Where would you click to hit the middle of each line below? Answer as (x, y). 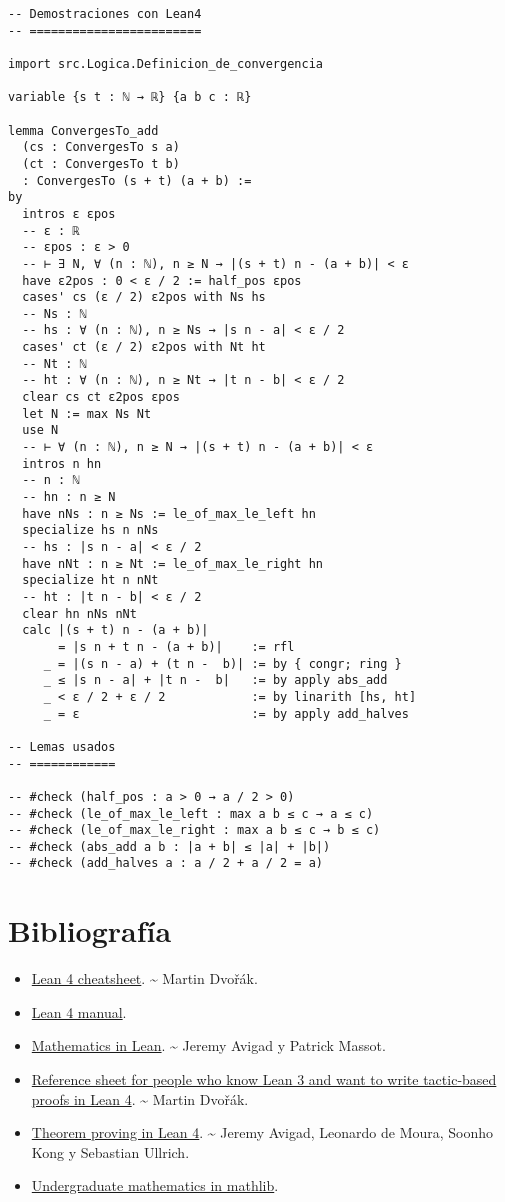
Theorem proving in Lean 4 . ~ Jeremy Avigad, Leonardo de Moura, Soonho (262, 1132)
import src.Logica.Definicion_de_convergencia (165, 63)
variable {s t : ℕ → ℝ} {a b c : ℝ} (130, 97)
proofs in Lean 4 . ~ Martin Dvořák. (140, 1098)
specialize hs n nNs (90, 530)
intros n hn (62, 463)
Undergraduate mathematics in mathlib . (155, 1185)
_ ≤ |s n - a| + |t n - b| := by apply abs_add (215, 680)
